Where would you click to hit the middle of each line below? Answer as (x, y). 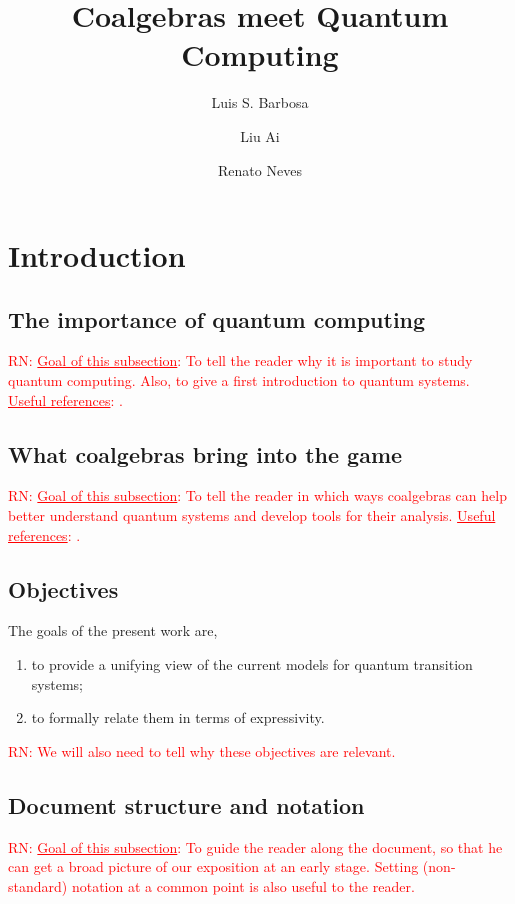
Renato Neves (260, 169)
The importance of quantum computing (217, 318)
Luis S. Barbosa (260, 102)
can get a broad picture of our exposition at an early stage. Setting (213, 866)
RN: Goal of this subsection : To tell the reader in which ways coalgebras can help (257, 495)
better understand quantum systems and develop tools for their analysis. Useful (252, 515)
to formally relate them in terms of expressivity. (178, 717)
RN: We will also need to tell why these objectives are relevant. (202, 750)
